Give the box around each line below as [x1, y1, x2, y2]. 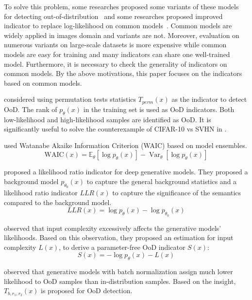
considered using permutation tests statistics [4, 94, 136, 104]
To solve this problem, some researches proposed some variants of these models [4, 1, 239, 11]
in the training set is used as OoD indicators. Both [83, 104, 235, 114]
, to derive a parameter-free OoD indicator [59, 242, 185, 252]
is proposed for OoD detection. [41, 285, 133, 296]
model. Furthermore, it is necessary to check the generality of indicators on [4, 58, 227, 69]
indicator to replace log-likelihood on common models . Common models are [4, 20, 232, 31]
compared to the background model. [4, 197, 112, 207]
